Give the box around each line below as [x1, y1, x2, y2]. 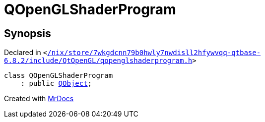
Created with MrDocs [4, 94, 74, 103]
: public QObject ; [20, 79, 92, 88]
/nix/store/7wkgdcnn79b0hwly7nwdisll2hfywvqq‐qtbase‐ [47, 49, 261, 57]
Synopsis [4, 27, 51, 40]
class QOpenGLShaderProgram [4, 71, 113, 80]
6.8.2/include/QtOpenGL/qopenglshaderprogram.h [4, 57, 193, 65]
